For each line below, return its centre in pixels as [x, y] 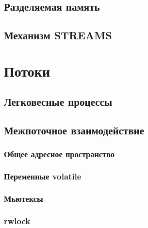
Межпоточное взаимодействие [74, 130]
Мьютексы [24, 199]
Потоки [27, 71]
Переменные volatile [43, 176]
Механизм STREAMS [58, 35]
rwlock [17, 220]
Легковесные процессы [58, 102]
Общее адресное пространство [59, 154]
